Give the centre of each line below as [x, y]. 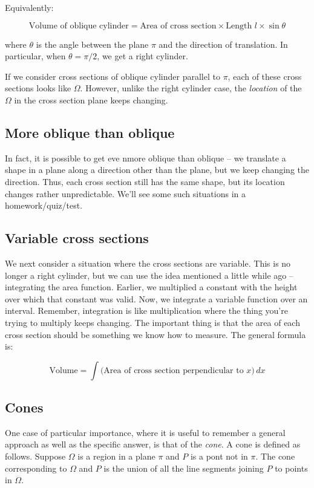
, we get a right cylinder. [142, 56]
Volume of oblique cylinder [79, 26]
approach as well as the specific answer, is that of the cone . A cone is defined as [153, 444]
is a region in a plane [116, 456]
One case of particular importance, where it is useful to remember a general [145, 432]
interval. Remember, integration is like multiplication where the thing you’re [146, 311]
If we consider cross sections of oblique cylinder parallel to [113, 76]
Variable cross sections [77, 238]
